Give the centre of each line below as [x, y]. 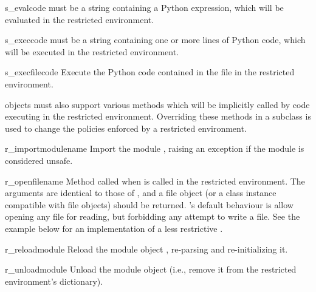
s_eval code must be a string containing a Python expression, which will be [144, 7]
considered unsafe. [39, 160]
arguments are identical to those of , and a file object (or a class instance [141, 193]
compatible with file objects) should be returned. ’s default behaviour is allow [149, 204]
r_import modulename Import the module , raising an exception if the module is [155, 148]
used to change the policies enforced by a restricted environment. [126, 128]
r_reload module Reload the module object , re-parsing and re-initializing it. [146, 249]
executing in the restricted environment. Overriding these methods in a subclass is [158, 116]
